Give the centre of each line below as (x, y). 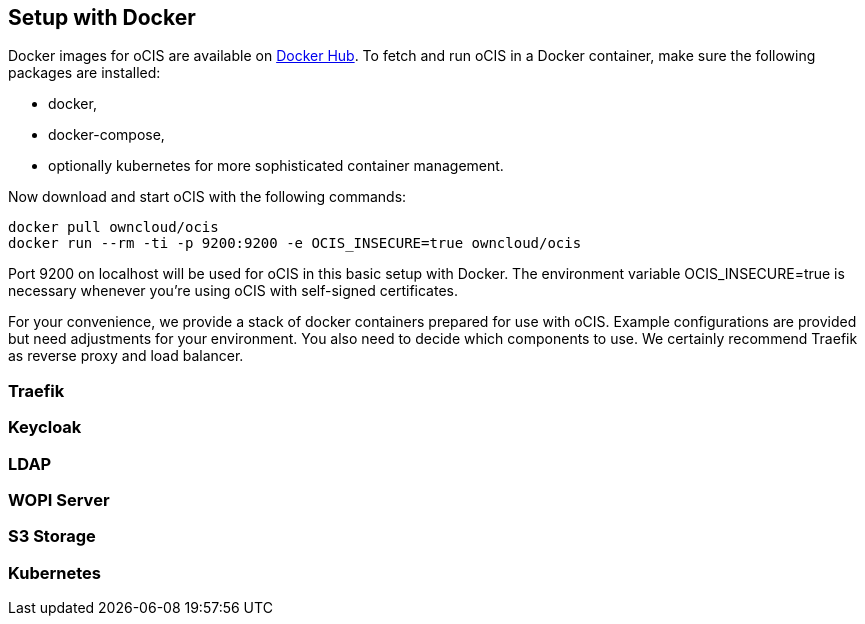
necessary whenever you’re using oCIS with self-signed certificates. (233, 291)
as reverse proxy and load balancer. (126, 356)
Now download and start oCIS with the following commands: (207, 197)
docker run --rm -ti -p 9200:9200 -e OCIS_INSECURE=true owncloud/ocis (295, 243)
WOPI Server (59, 499)
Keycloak (45, 427)
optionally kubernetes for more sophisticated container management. (276, 166)
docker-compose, (106, 135)
